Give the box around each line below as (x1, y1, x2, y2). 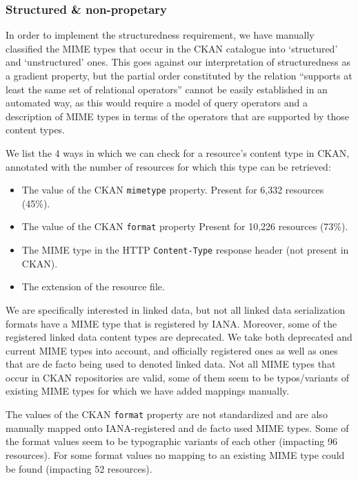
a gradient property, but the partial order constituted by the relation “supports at (6, 68, 352, 82)
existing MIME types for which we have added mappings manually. (6, 384, 290, 398)
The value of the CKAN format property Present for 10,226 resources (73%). (21, 219, 348, 234)
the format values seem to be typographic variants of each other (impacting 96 (6, 434, 338, 449)
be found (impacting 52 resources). (6, 461, 152, 475)
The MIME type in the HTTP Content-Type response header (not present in (21, 243, 349, 257)
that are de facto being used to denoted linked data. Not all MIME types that (6, 357, 336, 371)
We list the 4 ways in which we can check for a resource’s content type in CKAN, (6, 145, 350, 160)
